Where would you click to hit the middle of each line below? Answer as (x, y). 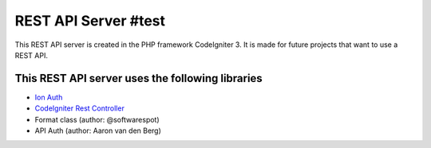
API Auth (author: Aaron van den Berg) (98, 130)
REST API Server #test (90, 21)
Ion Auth (49, 97)
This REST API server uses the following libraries (138, 78)
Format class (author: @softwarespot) (97, 119)
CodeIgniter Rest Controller (80, 108)
